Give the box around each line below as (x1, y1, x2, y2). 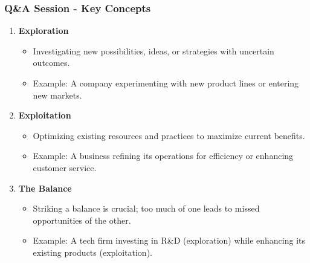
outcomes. (33, 56, 70, 69)
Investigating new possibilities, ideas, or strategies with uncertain (33, 44, 274, 57)
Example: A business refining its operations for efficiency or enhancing (33, 149, 294, 162)
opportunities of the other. (33, 213, 131, 226)
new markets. (33, 88, 82, 101)
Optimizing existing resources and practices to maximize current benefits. (33, 129, 305, 141)
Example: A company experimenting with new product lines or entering (33, 77, 299, 89)
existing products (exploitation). (33, 245, 152, 258)
